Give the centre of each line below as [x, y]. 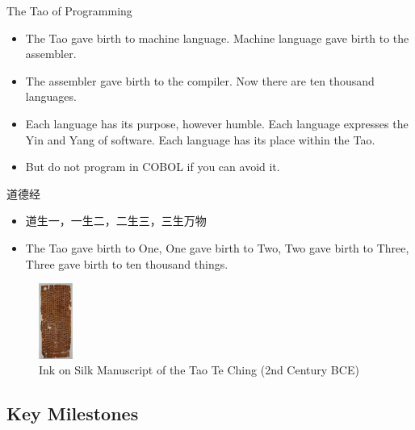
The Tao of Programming [69, 10]
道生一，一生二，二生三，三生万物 [116, 221]
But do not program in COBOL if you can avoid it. [153, 167]
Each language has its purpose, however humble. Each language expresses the [217, 123]
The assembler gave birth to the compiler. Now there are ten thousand [200, 80]
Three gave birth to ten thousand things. [127, 263]
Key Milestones [73, 413]
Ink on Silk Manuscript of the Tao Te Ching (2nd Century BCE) [199, 370]
